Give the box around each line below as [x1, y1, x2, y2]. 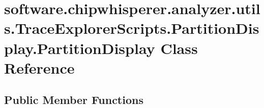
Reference [4, 57, 75, 78]
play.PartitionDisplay [4, 37, 155, 58]
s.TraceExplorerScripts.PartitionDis [4, 18, 259, 38]
